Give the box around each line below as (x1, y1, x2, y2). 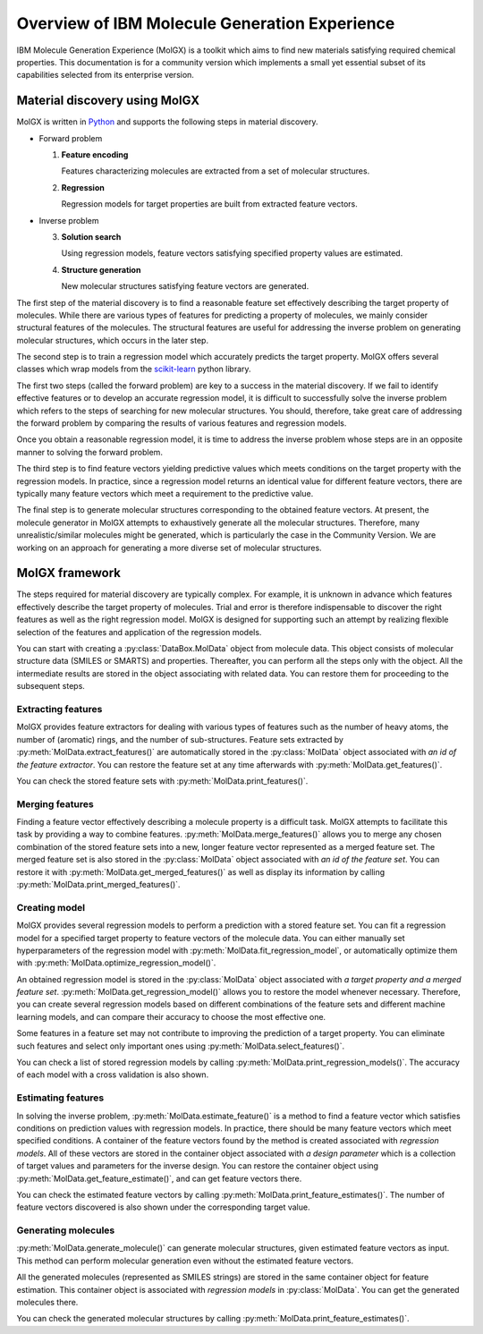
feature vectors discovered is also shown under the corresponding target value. (16, 1202, 310, 1212)
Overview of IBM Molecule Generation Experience (16, 13, 395, 33)
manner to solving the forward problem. (16, 446, 163, 457)
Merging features (16, 797, 94, 810)
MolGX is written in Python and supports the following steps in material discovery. (16, 116, 318, 127)
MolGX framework (16, 565, 121, 581)
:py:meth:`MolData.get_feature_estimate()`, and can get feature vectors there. (16, 1173, 302, 1184)
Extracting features (16, 702, 103, 715)
